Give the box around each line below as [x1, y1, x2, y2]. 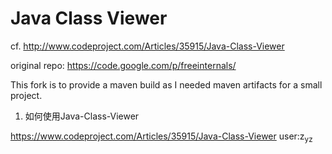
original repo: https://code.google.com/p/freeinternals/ [10, 59, 237, 71]
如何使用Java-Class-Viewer [24, 110, 140, 122]
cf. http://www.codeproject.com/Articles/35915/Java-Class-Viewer [10, 40, 285, 52]
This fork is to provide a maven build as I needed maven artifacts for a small [10, 78, 323, 91]
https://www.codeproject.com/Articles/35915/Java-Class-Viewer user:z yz [10, 130, 313, 144]
